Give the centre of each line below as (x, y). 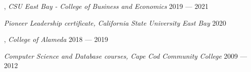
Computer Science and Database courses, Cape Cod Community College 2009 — (125, 55)
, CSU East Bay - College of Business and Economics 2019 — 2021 (106, 6)
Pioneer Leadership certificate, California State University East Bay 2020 (115, 22)
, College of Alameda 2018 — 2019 (56, 39)
